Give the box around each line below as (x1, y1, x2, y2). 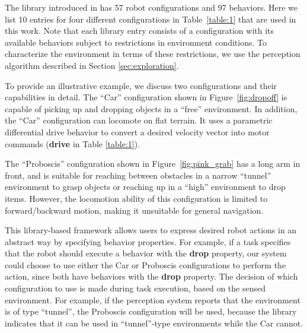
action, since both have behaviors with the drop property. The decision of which (5, 270, 298, 283)
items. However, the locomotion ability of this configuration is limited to (5, 192, 268, 204)
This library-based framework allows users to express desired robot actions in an (5, 224, 297, 236)
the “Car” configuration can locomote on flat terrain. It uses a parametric (5, 114, 273, 126)
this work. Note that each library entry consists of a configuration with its (5, 24, 274, 37)
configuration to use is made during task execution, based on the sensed (5, 282, 266, 294)
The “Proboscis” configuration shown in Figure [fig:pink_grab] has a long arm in (5, 157, 300, 170)
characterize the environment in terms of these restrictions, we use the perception (5, 47, 300, 60)
